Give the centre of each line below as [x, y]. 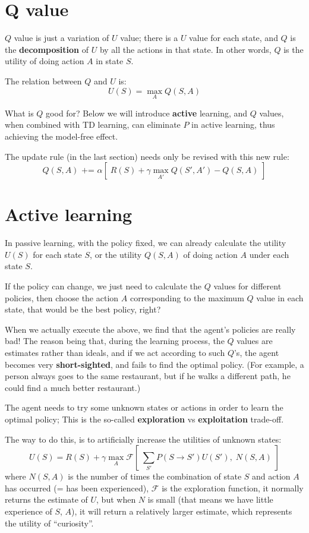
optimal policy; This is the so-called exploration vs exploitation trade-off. [144, 419]
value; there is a [149, 38]
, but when [116, 499]
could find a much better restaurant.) [73, 387]
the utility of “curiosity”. [49, 523]
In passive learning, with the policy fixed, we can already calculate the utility [146, 243]
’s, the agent [256, 352]
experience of [29, 511]
